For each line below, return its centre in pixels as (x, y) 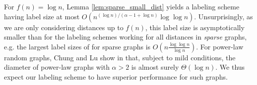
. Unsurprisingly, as (224, 16)
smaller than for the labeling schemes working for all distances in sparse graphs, (126, 37)
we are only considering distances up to (64, 27)
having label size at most (42, 16)
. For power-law (220, 46)
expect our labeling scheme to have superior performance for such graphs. (116, 76)
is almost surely (155, 67)
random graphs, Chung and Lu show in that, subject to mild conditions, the (120, 57)
